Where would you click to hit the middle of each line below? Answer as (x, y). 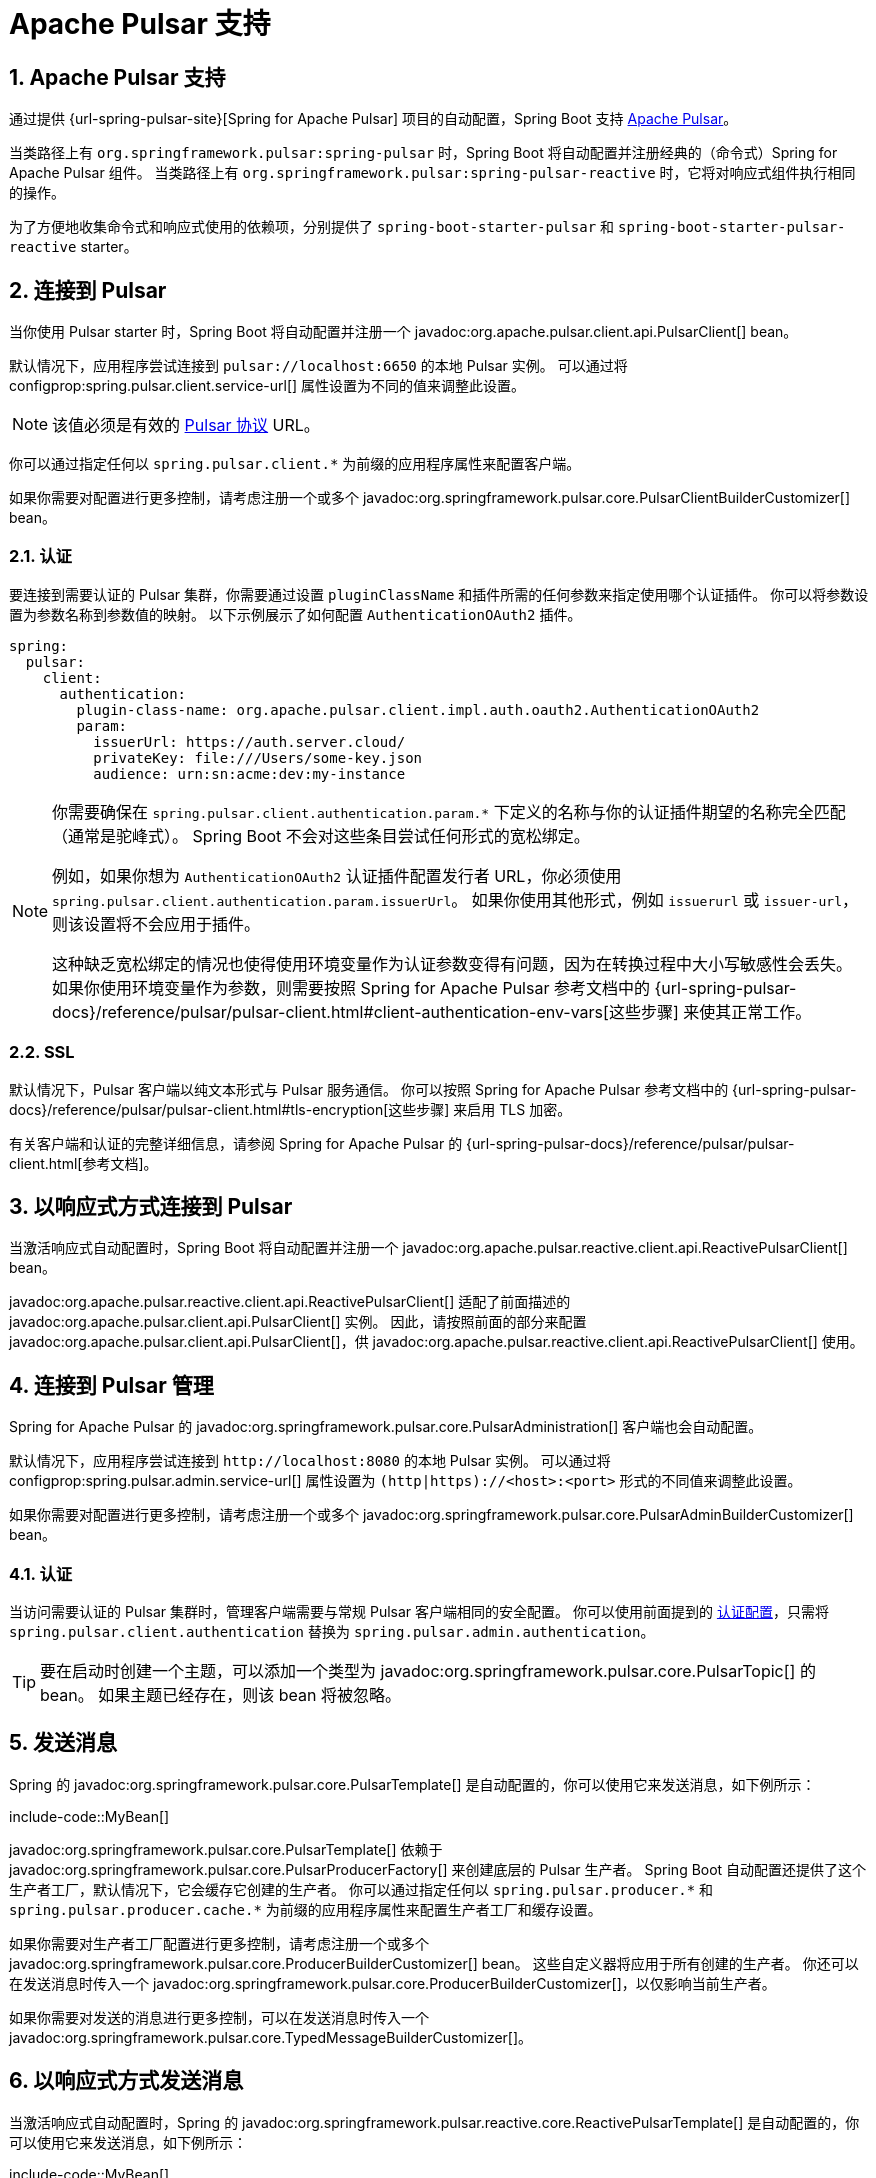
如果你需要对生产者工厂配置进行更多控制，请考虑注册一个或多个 (219, 1943)
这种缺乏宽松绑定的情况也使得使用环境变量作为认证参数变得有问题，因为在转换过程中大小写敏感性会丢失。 (452, 963)
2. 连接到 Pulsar (88, 290)
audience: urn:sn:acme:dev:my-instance (249, 773)
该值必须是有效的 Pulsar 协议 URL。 (186, 425)
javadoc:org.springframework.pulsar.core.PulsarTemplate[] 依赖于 (226, 1849)
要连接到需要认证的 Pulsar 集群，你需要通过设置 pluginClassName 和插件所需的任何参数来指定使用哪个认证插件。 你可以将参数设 (439, 594)
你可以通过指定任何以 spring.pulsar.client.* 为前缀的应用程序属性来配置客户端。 (295, 464)
